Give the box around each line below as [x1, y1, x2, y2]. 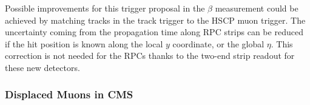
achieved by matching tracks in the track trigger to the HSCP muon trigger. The [5, 13, 306, 26]
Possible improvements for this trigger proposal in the [5, 2, 205, 14]
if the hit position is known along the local [5, 37, 163, 50]
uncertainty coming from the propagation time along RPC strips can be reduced [5, 25, 303, 38]
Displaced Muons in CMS [5, 87, 133, 102]
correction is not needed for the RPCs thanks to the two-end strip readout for [5, 49, 295, 62]
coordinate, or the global [172, 37, 265, 50]
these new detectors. [5, 61, 80, 73]
